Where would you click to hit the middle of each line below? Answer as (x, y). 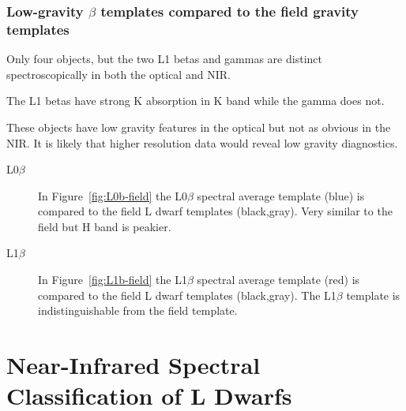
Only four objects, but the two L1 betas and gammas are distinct (164, 59)
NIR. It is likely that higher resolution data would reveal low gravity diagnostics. (202, 142)
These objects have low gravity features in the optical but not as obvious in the (199, 127)
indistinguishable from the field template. (138, 310)
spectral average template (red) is (278, 280)
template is (373, 295)
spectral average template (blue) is (281, 195)
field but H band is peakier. (105, 226)
